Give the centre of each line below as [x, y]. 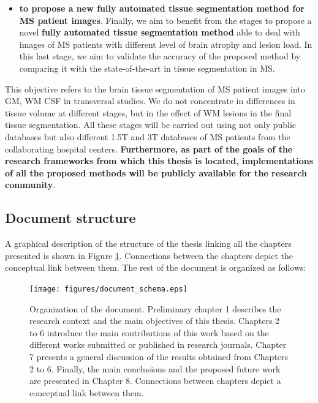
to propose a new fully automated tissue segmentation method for [162, 8]
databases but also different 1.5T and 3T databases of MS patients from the [148, 136]
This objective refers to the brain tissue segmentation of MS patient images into [155, 89]
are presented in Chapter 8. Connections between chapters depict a [155, 381]
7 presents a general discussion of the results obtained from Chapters [159, 356]
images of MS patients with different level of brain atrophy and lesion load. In [166, 44]
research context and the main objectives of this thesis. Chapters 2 [155, 321]
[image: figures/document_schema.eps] [108, 289]
